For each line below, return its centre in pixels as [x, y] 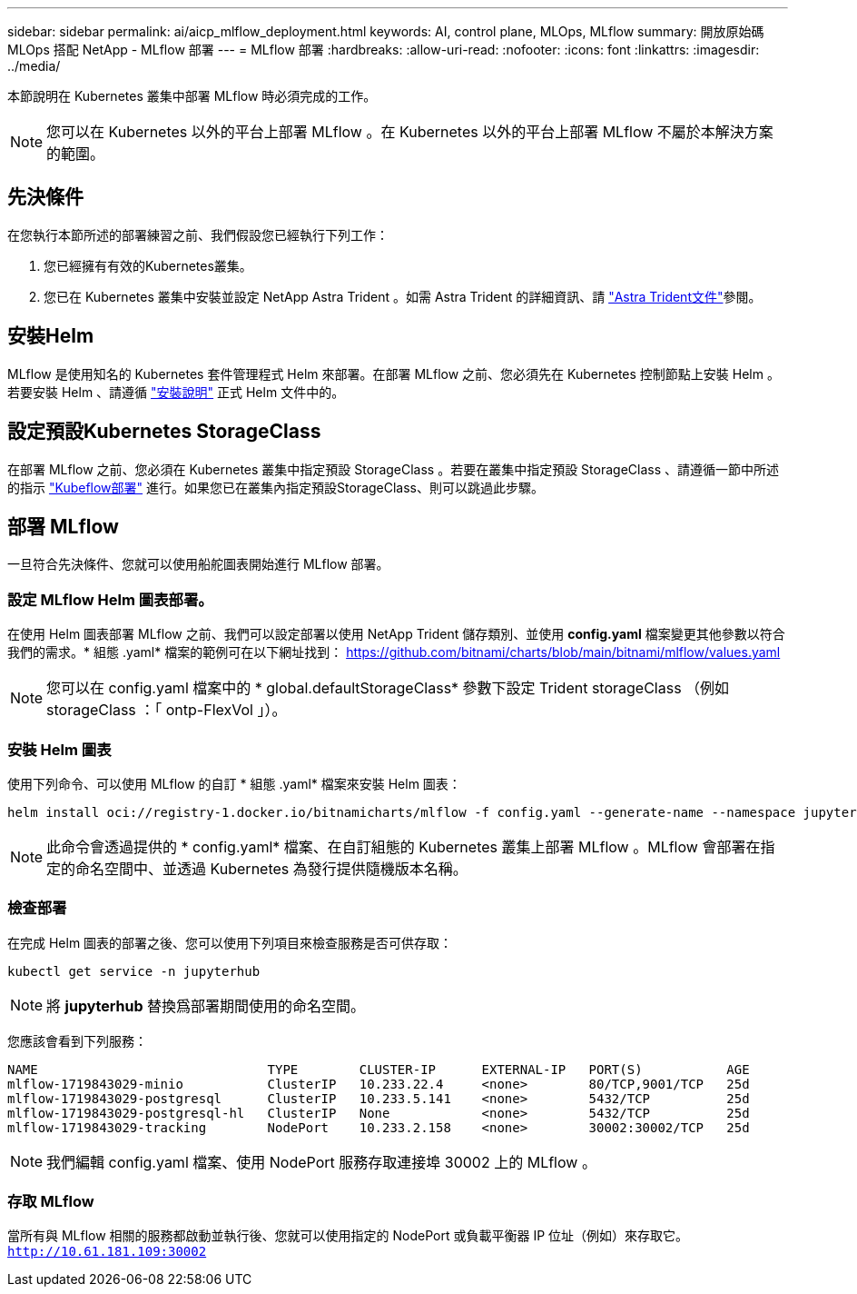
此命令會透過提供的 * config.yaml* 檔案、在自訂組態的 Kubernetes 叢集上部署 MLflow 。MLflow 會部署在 [404, 846]
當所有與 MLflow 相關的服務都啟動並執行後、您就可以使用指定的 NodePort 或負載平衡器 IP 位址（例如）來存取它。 [348, 1236]
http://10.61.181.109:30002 [107, 1252]
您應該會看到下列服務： [77, 1040]
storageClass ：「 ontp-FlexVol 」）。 [167, 710]
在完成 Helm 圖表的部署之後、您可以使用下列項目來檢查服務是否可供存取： [230, 942]
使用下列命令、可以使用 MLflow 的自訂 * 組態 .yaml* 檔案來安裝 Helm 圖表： [234, 783]
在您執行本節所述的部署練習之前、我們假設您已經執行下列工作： [198, 234]
